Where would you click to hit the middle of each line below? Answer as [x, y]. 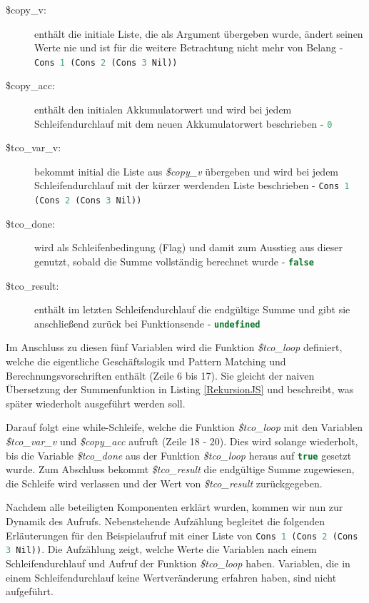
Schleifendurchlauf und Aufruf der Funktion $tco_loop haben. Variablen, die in [178, 563]
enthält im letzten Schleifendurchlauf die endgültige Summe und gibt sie [192, 309]
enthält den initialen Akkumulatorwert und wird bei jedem [163, 110]
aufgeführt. [30, 591]
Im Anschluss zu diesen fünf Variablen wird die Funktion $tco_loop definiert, [174, 347]
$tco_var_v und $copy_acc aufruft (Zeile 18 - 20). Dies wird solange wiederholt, [182, 441]
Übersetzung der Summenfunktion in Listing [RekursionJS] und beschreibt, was [180, 389]
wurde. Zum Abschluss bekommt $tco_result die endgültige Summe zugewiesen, [180, 469]
